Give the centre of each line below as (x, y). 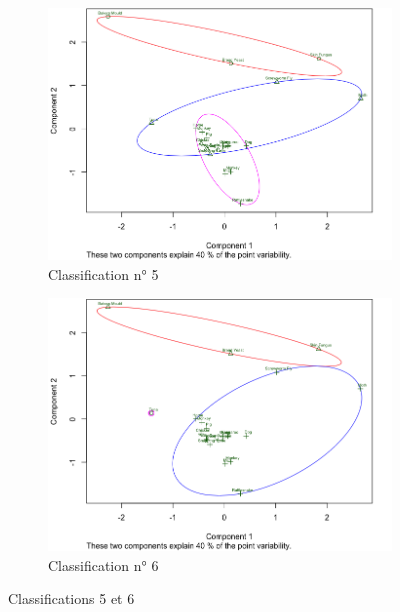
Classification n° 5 (103, 273)
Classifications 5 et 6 (71, 598)
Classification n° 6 (103, 564)
